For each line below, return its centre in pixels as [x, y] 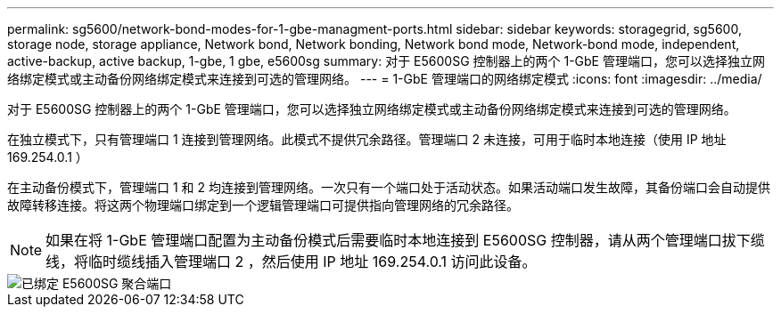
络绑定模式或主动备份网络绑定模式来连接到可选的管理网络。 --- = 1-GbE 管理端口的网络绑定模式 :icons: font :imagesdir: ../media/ [385, 79]
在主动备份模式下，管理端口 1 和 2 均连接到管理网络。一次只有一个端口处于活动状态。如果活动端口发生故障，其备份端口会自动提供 [389, 187]
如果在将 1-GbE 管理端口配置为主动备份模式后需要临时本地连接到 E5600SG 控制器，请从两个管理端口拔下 [398, 240]
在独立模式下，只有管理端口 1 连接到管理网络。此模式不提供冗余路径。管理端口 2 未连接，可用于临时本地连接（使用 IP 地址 [367, 139]
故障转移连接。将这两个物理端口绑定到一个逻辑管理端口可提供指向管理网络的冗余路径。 [263, 205]
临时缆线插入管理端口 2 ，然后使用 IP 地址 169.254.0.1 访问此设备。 [312, 262]
